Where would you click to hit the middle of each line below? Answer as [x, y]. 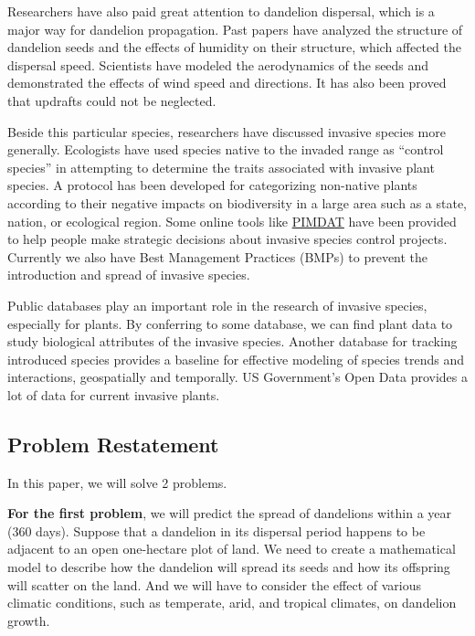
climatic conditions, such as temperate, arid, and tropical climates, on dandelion [232, 603]
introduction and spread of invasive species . [129, 275]
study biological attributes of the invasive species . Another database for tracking [232, 341]
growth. [29, 620]
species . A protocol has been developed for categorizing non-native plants [212, 185]
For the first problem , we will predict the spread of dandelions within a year [230, 513]
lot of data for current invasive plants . [114, 394]
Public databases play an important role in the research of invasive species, [217, 305]
